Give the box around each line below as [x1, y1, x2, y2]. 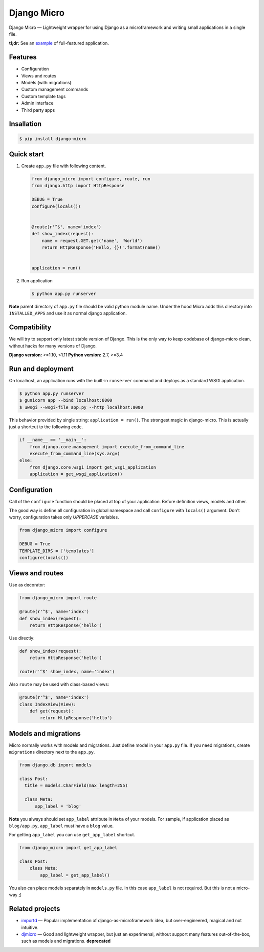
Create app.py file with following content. [21, 163, 106, 169]
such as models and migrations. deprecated [21, 938, 111, 944]
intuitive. [21, 924, 39, 930]
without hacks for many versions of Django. [9, 343, 97, 349]
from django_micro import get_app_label [19, 845, 117, 851]
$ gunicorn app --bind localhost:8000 [19, 397, 112, 403]
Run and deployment [9, 365, 74, 373]
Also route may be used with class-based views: [9, 682, 110, 687]
